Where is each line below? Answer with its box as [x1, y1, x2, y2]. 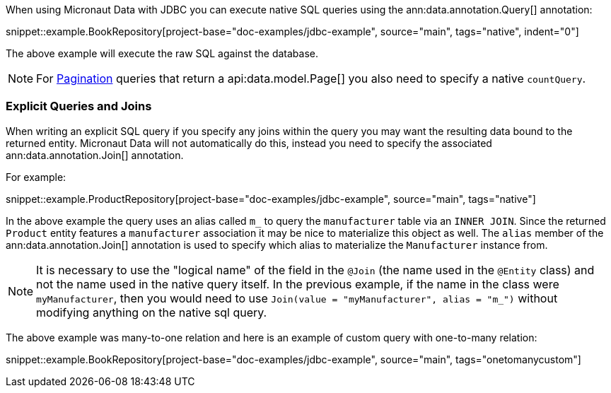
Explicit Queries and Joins [6, 99, 152, 114]
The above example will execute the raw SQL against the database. [6, 47, 319, 59]
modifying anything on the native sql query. [36, 305, 267, 319]
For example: [6, 170, 66, 183]
